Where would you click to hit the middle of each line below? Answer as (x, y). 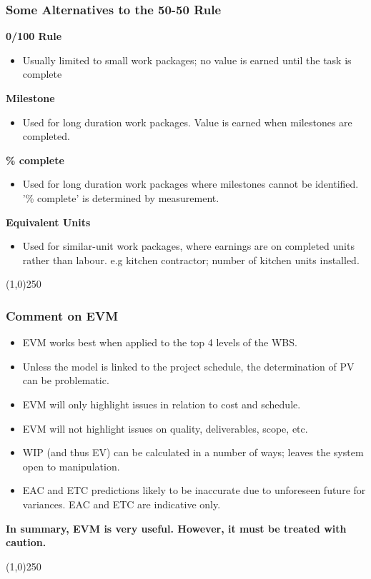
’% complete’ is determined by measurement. (121, 197)
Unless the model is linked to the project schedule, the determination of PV (188, 366)
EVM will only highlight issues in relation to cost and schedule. (162, 404)
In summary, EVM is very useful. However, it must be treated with (176, 528)
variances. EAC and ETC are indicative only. (122, 504)
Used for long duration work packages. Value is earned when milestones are (187, 122)
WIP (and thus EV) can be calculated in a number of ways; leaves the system (193, 452)
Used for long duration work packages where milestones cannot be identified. (191, 184)
